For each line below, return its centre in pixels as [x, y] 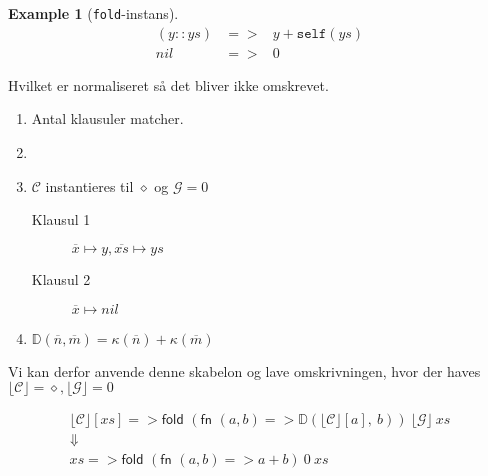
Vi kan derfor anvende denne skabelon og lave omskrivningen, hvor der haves [244, 370]
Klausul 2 [61, 278]
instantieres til [89, 185]
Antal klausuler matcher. [107, 118]
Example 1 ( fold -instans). [93, 13]
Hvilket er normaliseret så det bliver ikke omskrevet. [168, 84]
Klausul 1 [61, 219]
